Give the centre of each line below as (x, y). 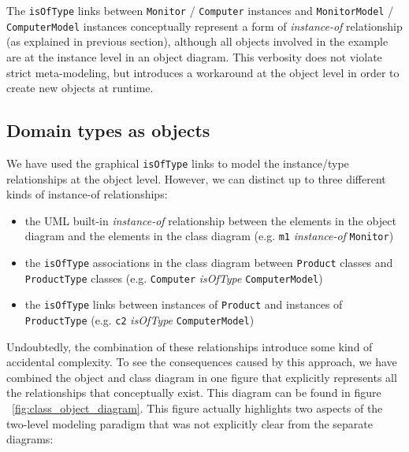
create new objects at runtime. (80, 88)
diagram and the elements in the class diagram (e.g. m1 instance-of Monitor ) (209, 236)
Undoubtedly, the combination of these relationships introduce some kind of (190, 346)
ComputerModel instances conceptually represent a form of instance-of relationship (204, 26)
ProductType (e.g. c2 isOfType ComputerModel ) (139, 319)
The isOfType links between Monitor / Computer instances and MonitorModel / (200, 10)
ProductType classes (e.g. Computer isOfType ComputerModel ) (174, 278)
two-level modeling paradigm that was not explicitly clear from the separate (190, 423)
